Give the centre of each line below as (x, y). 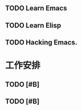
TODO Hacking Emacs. (41, 42)
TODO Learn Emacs (36, 8)
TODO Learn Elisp (33, 25)
